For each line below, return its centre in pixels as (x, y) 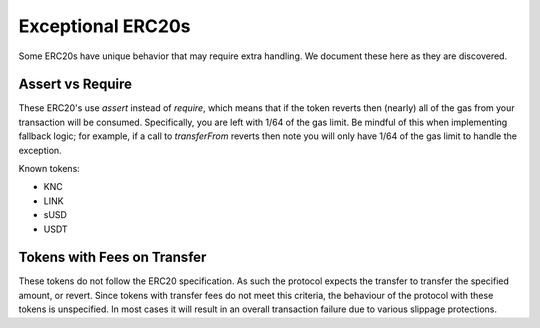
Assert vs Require (75, 84)
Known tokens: (49, 169)
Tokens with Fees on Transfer (112, 257)
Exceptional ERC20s (104, 26)
